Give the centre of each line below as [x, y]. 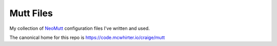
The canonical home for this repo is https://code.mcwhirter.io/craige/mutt [87, 37]
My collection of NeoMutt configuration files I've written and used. [80, 28]
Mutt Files [31, 13]
